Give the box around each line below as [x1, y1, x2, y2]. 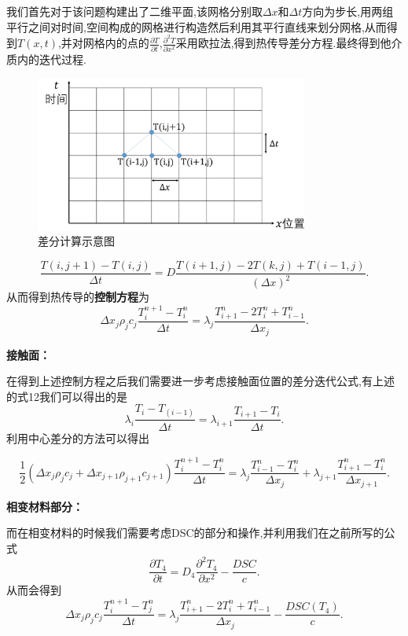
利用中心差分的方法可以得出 [6, 429, 149, 446]
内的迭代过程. [17, 50, 86, 67]
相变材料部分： [6, 498, 83, 514]
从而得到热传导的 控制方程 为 [6, 289, 149, 305]
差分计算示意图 [38, 233, 115, 249]
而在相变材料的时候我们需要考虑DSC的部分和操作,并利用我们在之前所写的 [6, 524, 384, 541]
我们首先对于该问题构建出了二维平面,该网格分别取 [6, 3, 263, 19]
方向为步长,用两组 [302, 3, 394, 19]
